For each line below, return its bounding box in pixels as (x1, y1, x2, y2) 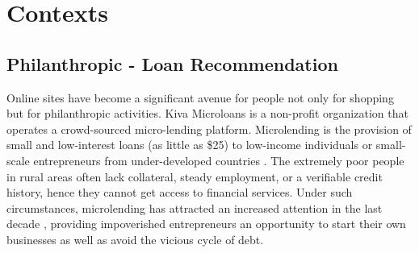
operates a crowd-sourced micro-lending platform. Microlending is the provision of (6, 120, 412, 137)
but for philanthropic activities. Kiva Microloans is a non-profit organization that (6, 105, 409, 122)
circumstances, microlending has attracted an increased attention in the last (6, 199, 383, 216)
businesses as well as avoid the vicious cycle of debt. (6, 230, 264, 247)
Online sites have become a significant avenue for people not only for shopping (6, 89, 394, 106)
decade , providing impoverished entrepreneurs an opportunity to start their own (6, 215, 406, 232)
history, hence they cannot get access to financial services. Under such (6, 184, 353, 201)
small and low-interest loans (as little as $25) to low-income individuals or (6, 136, 373, 153)
